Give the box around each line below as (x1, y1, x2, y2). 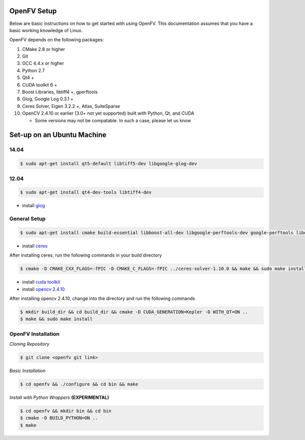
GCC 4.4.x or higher (22, 60, 65, 66)
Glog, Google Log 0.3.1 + (22, 96, 74, 102)
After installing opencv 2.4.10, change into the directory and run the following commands (9, 295, 195, 301)
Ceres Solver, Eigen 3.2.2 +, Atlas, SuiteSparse (22, 103, 120, 109)
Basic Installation (9, 368, 46, 374)
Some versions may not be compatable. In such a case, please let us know (35, 117, 191, 123)
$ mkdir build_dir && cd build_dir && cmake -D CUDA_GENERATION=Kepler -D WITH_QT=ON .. (20, 309, 249, 315)
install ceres (22, 242, 48, 249)
